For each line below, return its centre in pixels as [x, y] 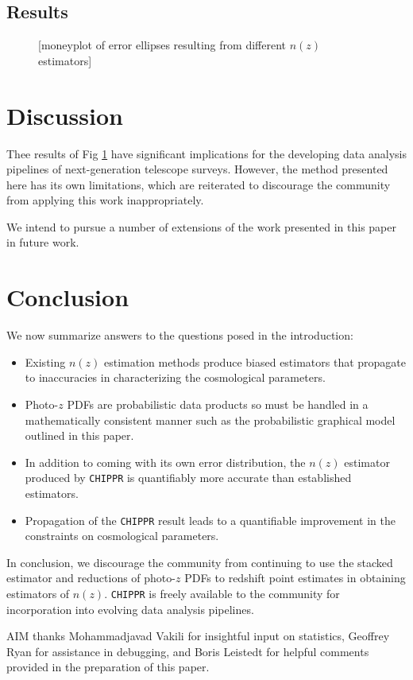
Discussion [65, 115]
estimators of [38, 594]
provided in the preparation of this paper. [108, 667]
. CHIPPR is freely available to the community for [222, 594]
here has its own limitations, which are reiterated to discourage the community [199, 184]
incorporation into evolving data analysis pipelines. [130, 609]
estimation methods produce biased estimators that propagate [255, 361]
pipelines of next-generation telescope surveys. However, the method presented [197, 169]
